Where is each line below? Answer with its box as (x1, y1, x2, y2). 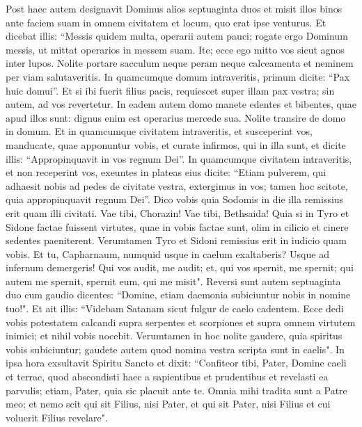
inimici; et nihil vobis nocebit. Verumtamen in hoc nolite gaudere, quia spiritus (6, 328, 343, 343)
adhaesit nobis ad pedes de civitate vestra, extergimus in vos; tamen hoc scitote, (6, 178, 348, 193)
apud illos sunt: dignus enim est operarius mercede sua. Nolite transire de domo (6, 110, 346, 124)
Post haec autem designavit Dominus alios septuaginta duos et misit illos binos (6, 1, 343, 15)
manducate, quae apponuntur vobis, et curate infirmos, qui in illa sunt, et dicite (6, 137, 346, 152)
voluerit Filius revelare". (6, 410, 108, 424)
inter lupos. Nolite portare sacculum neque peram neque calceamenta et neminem (6, 56, 354, 70)
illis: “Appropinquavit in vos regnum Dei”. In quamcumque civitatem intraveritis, (6, 151, 352, 166)
